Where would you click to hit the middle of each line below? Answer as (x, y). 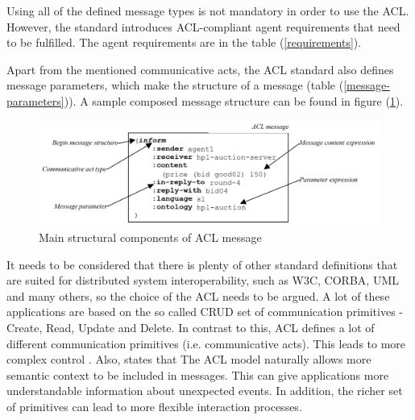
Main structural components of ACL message (150, 237)
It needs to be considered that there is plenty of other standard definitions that (202, 264)
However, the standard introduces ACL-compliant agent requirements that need (203, 26)
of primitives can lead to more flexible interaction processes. (154, 406)
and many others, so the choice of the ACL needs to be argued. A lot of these (198, 295)
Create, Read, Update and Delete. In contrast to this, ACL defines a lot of (191, 327)
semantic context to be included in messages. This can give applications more (198, 374)
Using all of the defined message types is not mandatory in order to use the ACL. (208, 10)
